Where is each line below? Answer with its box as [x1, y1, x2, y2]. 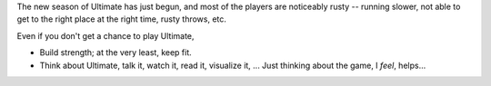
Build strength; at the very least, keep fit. [39, 47, 193, 58]
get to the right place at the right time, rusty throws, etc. [16, 14, 227, 24]
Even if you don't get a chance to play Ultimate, [16, 30, 195, 41]
